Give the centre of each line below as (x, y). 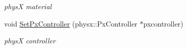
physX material (28, 6)
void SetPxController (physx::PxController (71, 23)
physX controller (30, 41)
